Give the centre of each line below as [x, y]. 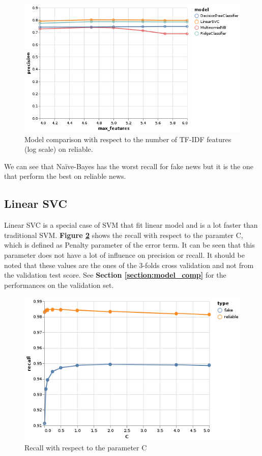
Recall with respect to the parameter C [86, 448]
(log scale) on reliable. [59, 149]
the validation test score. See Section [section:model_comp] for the [115, 275]
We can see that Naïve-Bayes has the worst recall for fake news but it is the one [129, 166]
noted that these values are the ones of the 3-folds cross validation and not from [129, 265]
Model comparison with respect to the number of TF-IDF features [128, 139]
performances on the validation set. [59, 285]
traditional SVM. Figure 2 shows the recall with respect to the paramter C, [124, 235]
